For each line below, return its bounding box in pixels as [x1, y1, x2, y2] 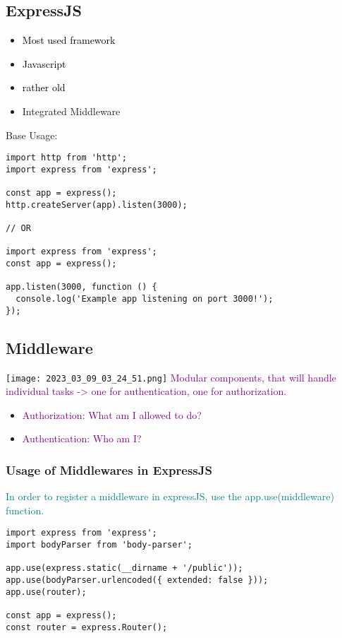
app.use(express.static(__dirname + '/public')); [6, 563, 243, 574]
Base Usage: [6, 127, 58, 142]
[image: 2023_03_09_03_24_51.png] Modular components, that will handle [6, 370, 336, 384]
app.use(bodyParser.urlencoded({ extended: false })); [6, 575, 269, 586]
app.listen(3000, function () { [6, 282, 157, 293]
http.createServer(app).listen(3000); [6, 199, 188, 210]
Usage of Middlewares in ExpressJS [6, 461, 212, 478]
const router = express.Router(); [6, 622, 168, 632]
